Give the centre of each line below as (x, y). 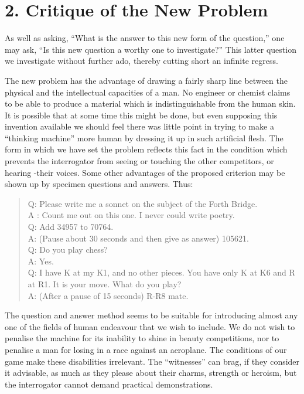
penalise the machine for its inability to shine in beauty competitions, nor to (142, 338)
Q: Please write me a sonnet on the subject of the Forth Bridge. (143, 203)
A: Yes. (41, 261)
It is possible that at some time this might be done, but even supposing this (141, 115)
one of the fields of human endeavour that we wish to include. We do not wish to (150, 326)
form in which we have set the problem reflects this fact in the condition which (146, 149)
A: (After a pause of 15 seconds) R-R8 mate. (108, 295)
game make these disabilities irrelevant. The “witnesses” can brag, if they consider (152, 361)
